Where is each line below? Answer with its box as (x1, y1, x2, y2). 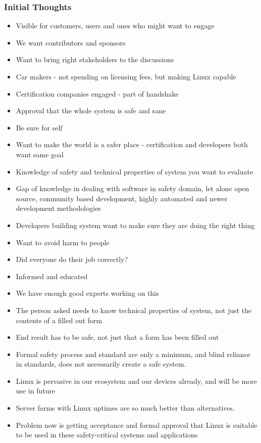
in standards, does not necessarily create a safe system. (16, 359, 186, 369)
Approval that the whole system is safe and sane (16, 105, 166, 116)
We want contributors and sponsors (16, 37, 126, 48)
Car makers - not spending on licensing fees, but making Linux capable (16, 71, 236, 81)
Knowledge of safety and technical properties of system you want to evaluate (16, 166, 253, 176)
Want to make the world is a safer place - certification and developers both (16, 139, 248, 150)
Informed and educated (16, 271, 88, 281)
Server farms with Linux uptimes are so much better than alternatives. (16, 403, 235, 413)
